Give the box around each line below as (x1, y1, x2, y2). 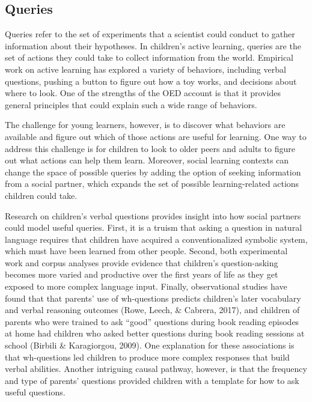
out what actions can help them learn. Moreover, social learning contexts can (5, 154, 289, 166)
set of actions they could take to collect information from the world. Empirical (5, 51, 294, 64)
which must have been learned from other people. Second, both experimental (5, 245, 288, 257)
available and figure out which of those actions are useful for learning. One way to (5, 130, 307, 142)
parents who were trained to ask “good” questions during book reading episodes (5, 315, 299, 327)
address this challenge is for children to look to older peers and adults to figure (5, 142, 295, 154)
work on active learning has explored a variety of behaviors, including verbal (5, 62, 286, 75)
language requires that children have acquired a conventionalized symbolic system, (5, 233, 308, 245)
